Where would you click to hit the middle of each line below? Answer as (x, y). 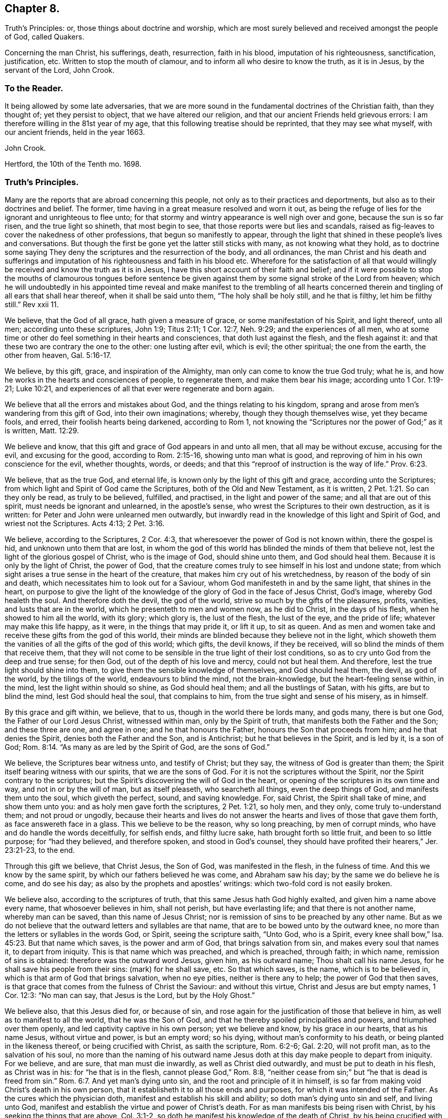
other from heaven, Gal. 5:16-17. (58, 355)
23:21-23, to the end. (40, 850)
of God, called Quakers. (45, 37)
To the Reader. (34, 88)
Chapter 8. (32, 8)
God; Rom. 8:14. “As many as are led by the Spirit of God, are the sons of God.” (137, 747)
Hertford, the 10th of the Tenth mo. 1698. (73, 164)
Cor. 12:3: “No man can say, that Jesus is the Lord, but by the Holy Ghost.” (130, 995)
